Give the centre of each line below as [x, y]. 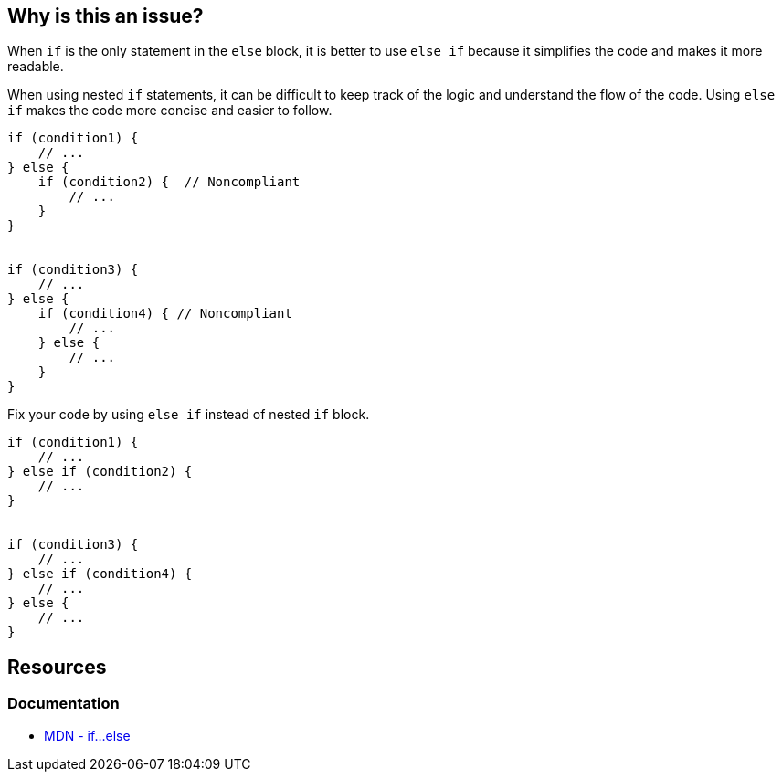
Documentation [63, 704]
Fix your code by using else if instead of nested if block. [189, 415]
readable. [36, 67]
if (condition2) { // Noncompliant [169, 182]
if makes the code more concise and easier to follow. [170, 111]
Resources [57, 667]
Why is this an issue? [106, 16]
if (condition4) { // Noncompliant [165, 314]
